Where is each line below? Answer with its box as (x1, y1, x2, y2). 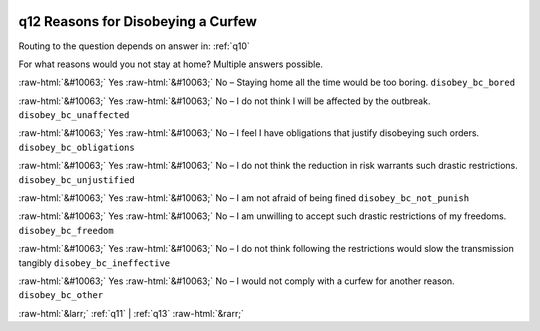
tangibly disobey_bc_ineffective (18, 256, 171, 269)
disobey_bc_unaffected (18, 110, 130, 121)
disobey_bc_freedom (18, 225, 114, 236)
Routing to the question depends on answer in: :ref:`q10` (18, 40, 250, 52)
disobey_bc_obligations (18, 141, 135, 153)
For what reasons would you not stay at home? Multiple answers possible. (18, 58, 324, 70)
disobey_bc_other (18, 290, 104, 301)
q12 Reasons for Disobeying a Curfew (18, 13, 257, 30)
